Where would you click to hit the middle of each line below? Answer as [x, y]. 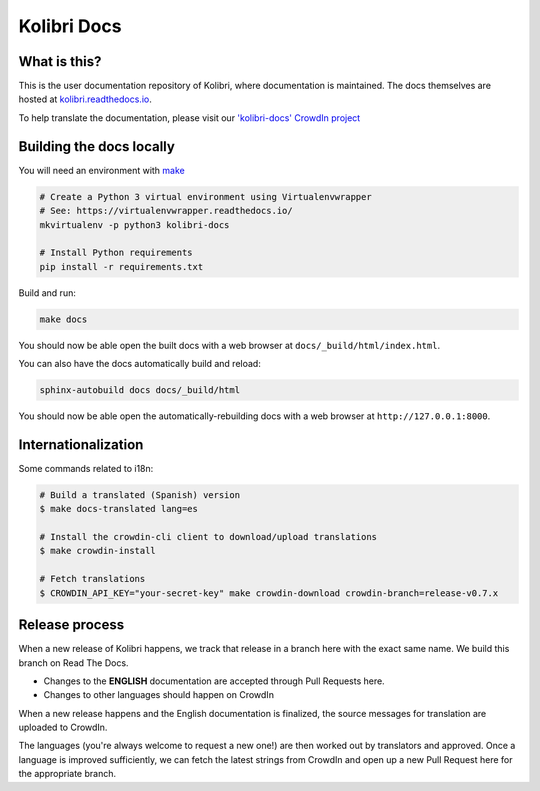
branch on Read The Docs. [73, 662]
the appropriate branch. [67, 774]
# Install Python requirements [116, 253]
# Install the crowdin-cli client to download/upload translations [208, 537]
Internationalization [81, 444]
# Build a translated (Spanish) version [139, 494]
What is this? [60, 61]
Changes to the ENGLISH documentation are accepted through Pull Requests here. [214, 681]
